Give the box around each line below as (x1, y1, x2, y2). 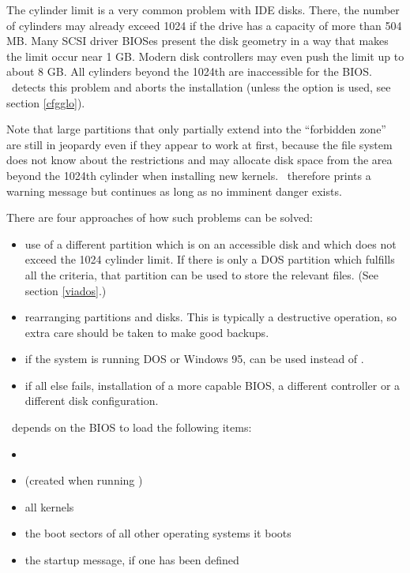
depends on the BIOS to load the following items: (11, 419, 252, 436)
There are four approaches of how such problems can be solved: (6, 209, 313, 226)
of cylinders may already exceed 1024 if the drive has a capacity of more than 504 (6, 17, 402, 33)
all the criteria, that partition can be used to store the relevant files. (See (24, 266, 379, 283)
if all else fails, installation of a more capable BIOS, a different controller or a (24, 376, 401, 393)
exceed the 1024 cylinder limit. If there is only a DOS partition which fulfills (24, 251, 395, 268)
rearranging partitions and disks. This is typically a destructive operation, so (24, 309, 397, 325)
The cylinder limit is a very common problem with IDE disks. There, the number (6, 2, 400, 17)
